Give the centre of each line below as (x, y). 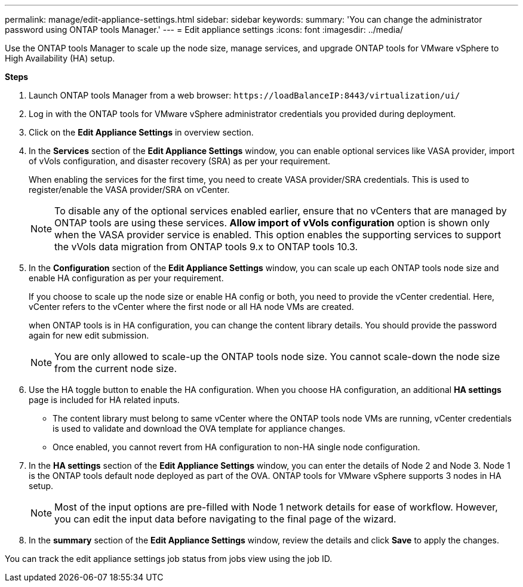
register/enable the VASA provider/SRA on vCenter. (129, 190)
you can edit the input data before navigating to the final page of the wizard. (225, 519)
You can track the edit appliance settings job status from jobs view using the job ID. (169, 559)
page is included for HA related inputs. (104, 400)
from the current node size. (116, 368)
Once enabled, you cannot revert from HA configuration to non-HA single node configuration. (236, 447)
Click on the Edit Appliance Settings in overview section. (141, 132)
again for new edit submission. (89, 335)
